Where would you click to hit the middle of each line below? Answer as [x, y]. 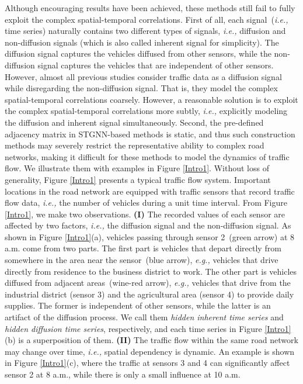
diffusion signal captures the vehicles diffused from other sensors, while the [138, 53]
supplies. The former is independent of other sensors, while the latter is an [138, 305]
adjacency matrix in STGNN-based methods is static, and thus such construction [150, 134]
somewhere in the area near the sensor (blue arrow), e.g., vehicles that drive [142, 260]
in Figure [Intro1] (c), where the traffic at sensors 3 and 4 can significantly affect [147, 363]
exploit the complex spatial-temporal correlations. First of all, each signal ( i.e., [147, 19]
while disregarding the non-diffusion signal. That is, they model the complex [141, 88]
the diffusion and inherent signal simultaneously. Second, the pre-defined [134, 122]
